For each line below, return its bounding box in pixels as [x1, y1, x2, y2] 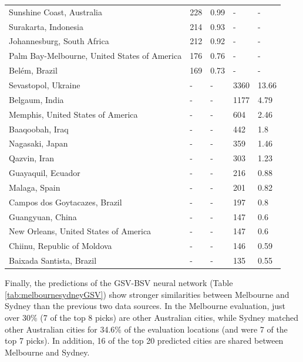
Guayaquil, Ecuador [9, 167, 80, 179]
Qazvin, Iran [9, 152, 55, 164]
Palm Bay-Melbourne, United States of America [9, 49, 182, 62]
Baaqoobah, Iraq [9, 122, 69, 135]
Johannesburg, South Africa [9, 35, 109, 47]
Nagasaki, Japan [9, 137, 68, 150]
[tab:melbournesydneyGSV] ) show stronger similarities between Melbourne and [5, 288, 289, 300]
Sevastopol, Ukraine [9, 78, 80, 91]
